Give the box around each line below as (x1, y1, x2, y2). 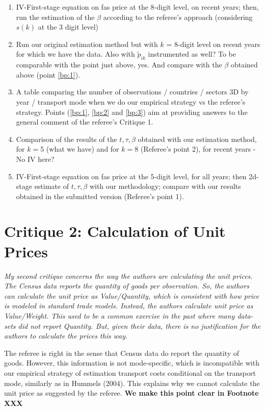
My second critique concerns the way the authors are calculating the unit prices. (4, 270, 253, 281)
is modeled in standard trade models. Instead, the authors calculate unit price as (4, 300, 253, 311)
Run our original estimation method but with (16, 38, 158, 49)
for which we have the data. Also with (16, 49, 135, 59)
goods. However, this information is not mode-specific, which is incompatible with (4, 357, 259, 368)
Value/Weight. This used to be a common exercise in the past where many (4, 310, 235, 321)
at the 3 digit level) (38, 21, 99, 32)
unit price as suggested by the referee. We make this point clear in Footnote (4, 388, 259, 398)
